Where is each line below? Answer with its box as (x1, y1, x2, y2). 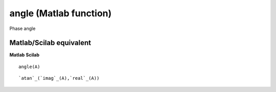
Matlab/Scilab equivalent (9, 39, 91, 47)
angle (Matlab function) (9, 8, 112, 19)
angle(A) (18, 64, 40, 70)
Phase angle (9, 25, 36, 32)
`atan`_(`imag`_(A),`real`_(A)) (18, 75, 100, 81)
